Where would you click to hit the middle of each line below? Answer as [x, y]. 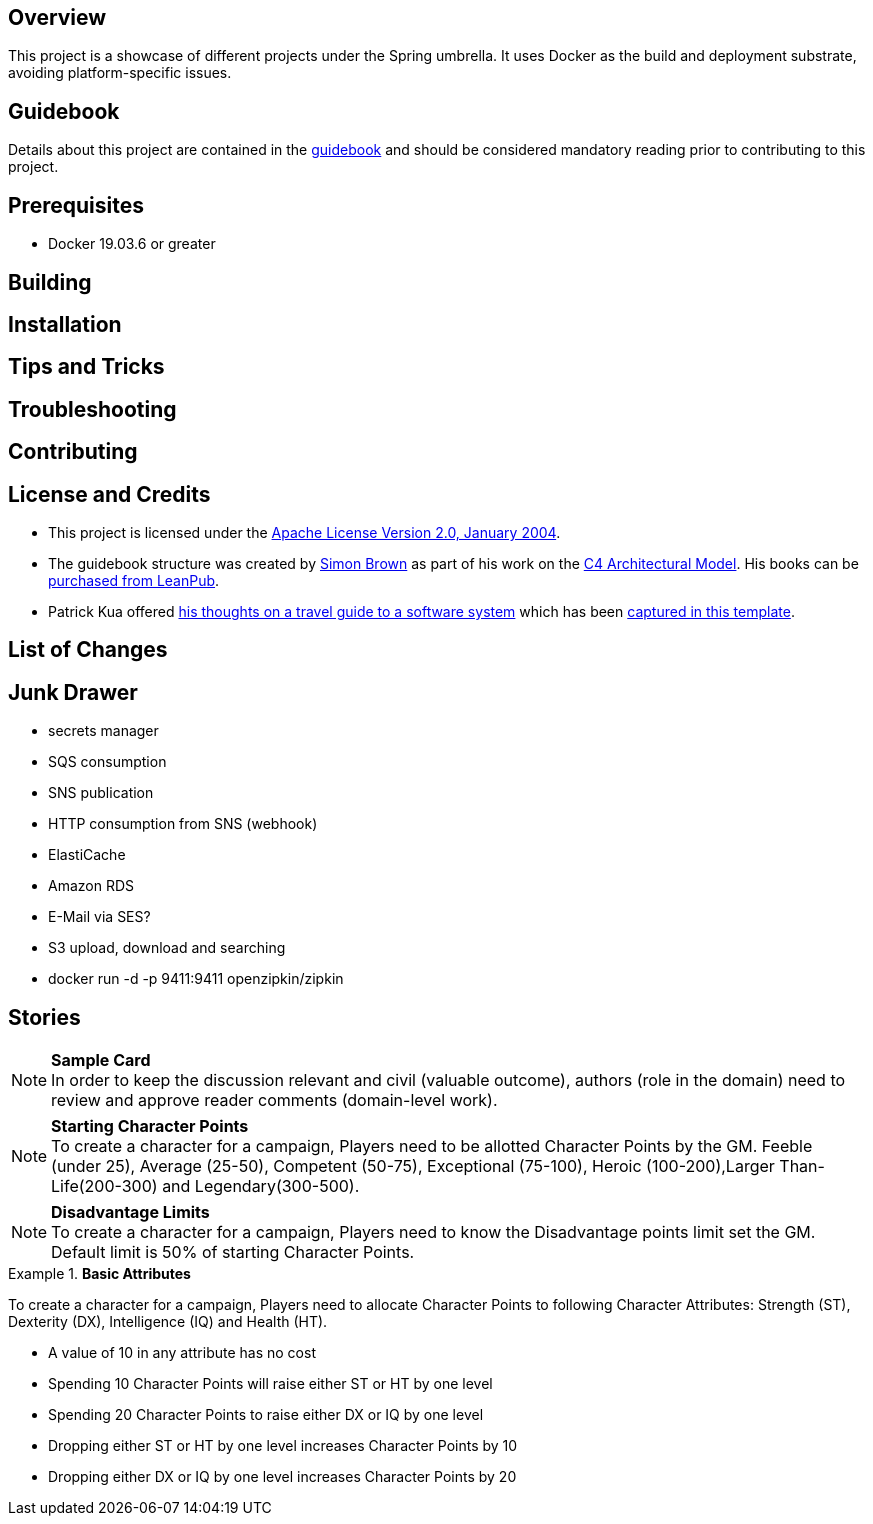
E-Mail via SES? [99, 917]
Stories [44, 1017]
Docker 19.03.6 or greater [132, 244]
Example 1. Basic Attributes [99, 1274]
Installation [65, 324]
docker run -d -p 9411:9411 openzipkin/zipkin [196, 979]
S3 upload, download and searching [167, 948]
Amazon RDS [91, 886]
